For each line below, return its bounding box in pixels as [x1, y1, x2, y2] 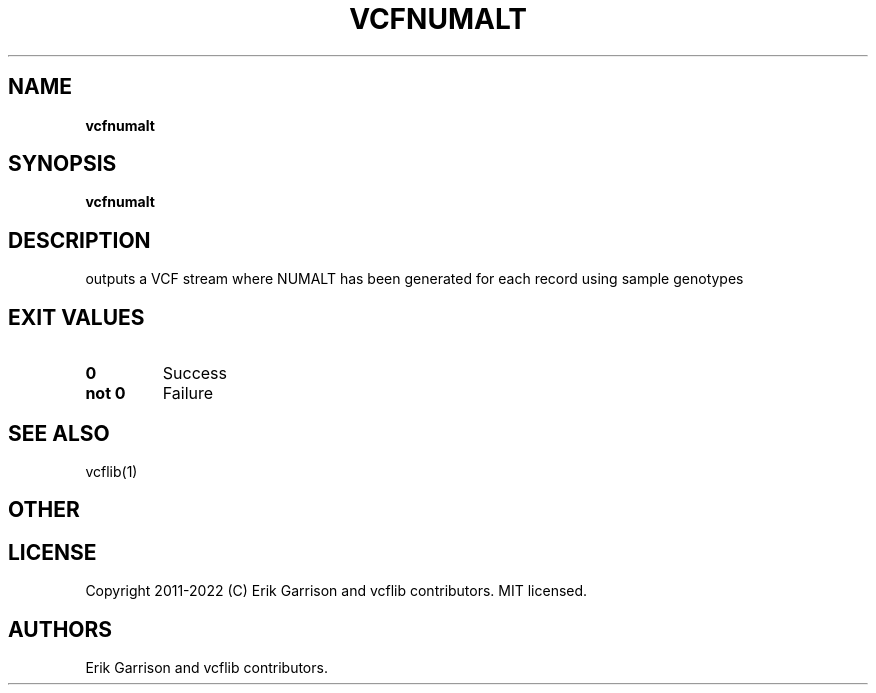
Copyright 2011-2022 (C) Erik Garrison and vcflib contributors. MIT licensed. [85, 582, 588, 600]
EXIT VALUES [8, 304, 145, 330]
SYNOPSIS [8, 151, 117, 177]
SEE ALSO [8, 420, 110, 446]
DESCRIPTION [8, 227, 151, 253]
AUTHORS [8, 616, 113, 642]
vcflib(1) [85, 462, 138, 480]
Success [162, 363, 228, 384]
